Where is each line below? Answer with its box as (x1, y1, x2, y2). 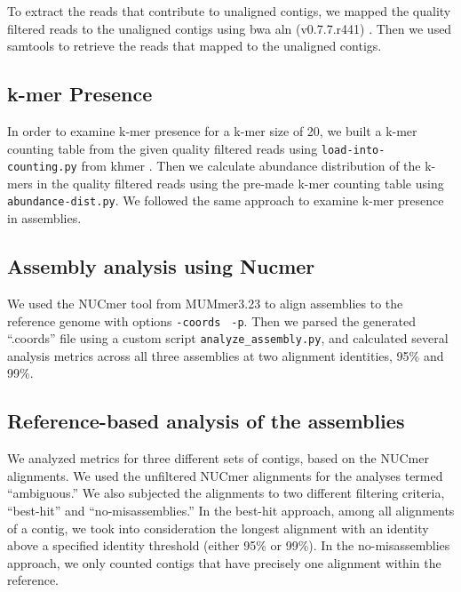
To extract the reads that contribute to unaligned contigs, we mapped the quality (7, 2, 451, 20)
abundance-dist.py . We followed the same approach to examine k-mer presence (7, 191, 444, 210)
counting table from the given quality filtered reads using (7, 139, 318, 157)
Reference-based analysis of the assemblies (7, 407, 405, 435)
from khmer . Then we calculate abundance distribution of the (81, 156, 421, 175)
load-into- (321, 143, 385, 156)
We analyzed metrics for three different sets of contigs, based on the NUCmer (7, 449, 429, 468)
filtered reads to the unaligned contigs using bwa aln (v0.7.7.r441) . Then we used (7, 19, 452, 37)
